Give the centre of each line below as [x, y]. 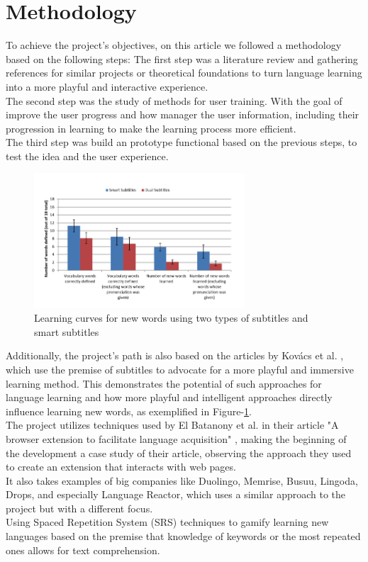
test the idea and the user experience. [87, 156]
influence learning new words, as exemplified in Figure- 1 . [129, 411]
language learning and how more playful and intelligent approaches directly [169, 397]
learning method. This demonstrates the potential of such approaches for [164, 383]
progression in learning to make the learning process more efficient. [151, 128]
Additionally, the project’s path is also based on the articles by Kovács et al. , [175, 355]
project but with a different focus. [79, 508]
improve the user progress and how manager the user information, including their [183, 114]
